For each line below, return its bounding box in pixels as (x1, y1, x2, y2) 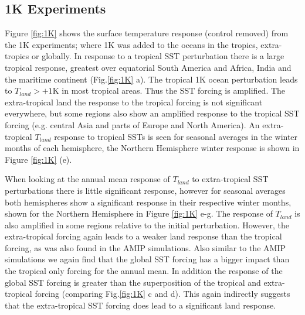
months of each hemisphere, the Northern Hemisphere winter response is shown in (5, 142, 300, 154)
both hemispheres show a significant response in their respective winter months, (5, 196, 292, 208)
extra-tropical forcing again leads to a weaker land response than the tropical (5, 230, 282, 242)
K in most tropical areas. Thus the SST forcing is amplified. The (52, 84, 286, 97)
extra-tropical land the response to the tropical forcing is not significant (5, 95, 263, 108)
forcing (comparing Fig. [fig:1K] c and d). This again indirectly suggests (35, 287, 290, 300)
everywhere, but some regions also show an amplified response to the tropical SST (5, 107, 300, 119)
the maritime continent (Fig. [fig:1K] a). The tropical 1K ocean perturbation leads (5, 73, 298, 85)
